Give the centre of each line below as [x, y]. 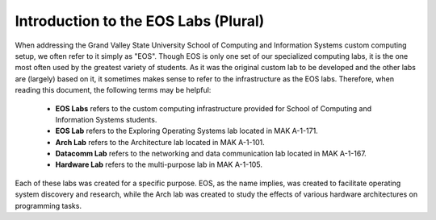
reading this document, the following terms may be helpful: [113, 90]
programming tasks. [48, 205]
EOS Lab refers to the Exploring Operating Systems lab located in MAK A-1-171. [187, 131]
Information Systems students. [106, 119]
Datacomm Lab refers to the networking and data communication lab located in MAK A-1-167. [211, 154]
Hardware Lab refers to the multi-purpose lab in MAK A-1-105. [159, 164]
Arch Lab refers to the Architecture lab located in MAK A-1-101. [160, 142]
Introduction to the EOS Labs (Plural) [140, 21]
